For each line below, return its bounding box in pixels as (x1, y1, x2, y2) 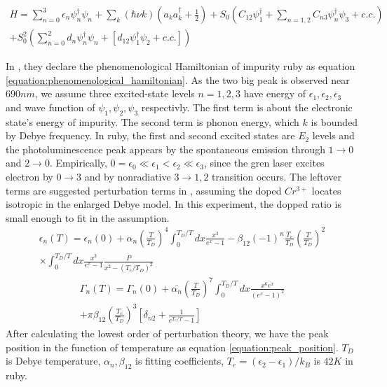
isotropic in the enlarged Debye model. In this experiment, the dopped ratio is (6, 197, 341, 211)
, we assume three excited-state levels (34, 86, 195, 101)
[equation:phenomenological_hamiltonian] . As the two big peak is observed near (6, 72, 350, 87)
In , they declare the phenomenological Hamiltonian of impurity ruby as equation (6, 59, 355, 73)
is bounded (311, 114, 358, 129)
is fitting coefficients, (135, 353, 224, 368)
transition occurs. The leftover (212, 169, 342, 184)
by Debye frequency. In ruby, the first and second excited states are (6, 128, 295, 143)
